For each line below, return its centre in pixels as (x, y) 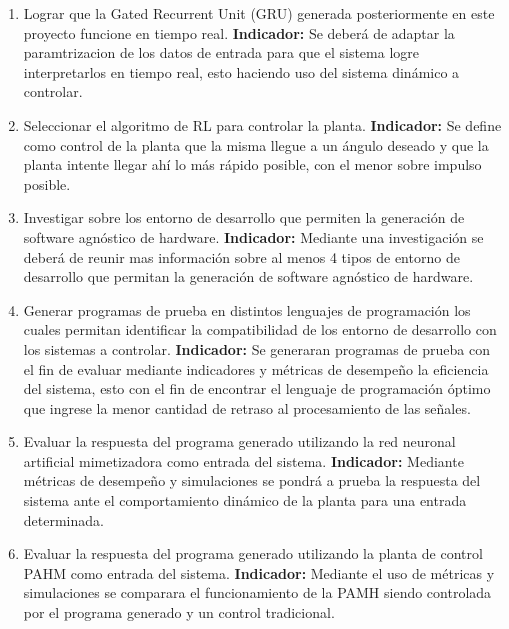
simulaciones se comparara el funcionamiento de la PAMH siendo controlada (257, 592)
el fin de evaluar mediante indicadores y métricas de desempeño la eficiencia (256, 368)
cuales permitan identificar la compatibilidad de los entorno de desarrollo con (260, 329)
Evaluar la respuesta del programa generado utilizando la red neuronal (239, 441)
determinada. (63, 519)
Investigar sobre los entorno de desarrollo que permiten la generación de (244, 217)
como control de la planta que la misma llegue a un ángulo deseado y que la (256, 144)
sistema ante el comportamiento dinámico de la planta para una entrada (245, 500)
